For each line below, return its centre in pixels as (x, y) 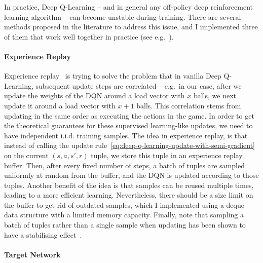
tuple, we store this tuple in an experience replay (167, 155)
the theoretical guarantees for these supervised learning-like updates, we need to (128, 125)
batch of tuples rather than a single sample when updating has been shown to (125, 225)
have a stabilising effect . (43, 234)
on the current (26, 155)
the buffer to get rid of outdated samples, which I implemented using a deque (124, 204)
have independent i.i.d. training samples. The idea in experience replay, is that (126, 135)
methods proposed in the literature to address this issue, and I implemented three (131, 27)
